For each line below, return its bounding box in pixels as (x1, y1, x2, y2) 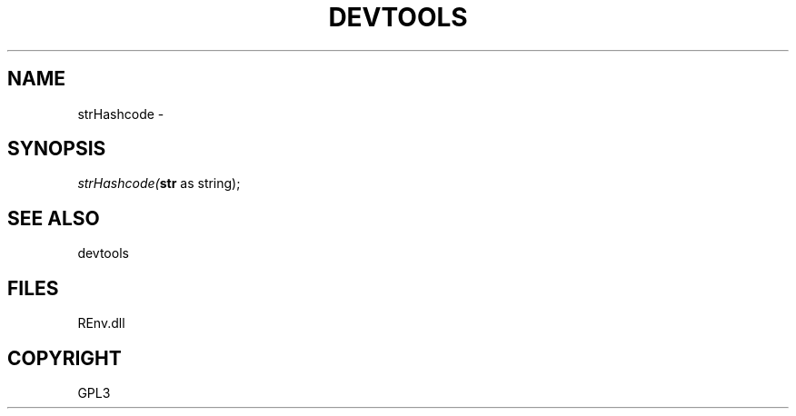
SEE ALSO (7, 206, 100, 230)
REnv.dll (77, 315, 125, 332)
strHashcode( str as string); (77, 175, 241, 192)
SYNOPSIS (7, 137, 106, 161)
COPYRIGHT (7, 346, 122, 370)
